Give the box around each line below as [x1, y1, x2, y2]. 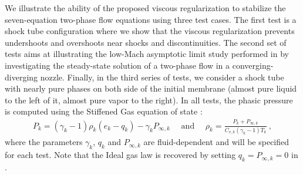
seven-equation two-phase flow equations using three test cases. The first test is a [5, 13, 297, 25]
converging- [232, 59, 274, 71]
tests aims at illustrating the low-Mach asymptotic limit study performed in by [5, 48, 289, 60]
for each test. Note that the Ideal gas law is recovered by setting [5, 149, 236, 161]
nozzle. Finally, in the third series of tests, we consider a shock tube [40, 70, 284, 83]
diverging [5, 70, 38, 83]
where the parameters [5, 136, 83, 148]
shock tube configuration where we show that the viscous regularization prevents [5, 25, 295, 37]
